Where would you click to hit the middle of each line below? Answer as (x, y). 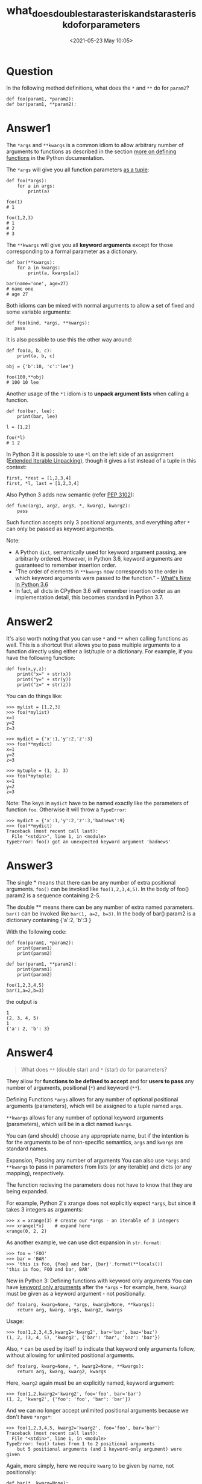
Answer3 (30, 866)
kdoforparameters (101, 25)
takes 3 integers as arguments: (45, 1210)
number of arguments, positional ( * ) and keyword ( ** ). (74, 1088)
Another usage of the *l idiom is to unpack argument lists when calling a (97, 394)
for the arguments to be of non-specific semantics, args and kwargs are (95, 1143)
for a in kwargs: (39, 268)
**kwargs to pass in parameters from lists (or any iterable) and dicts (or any (99, 1167)
